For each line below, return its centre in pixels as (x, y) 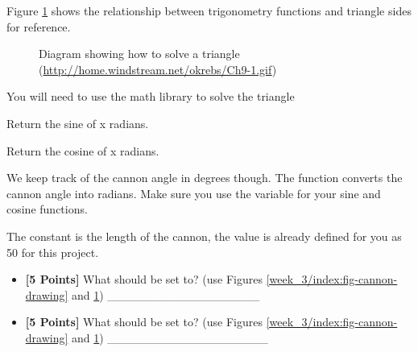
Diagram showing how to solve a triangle (139, 54)
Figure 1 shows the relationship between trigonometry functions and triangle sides (209, 10)
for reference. (39, 26)
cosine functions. (47, 209)
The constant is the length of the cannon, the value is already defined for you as (204, 236)
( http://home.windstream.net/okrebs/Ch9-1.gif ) (158, 69)
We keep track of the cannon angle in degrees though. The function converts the (205, 178)
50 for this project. (53, 252)
